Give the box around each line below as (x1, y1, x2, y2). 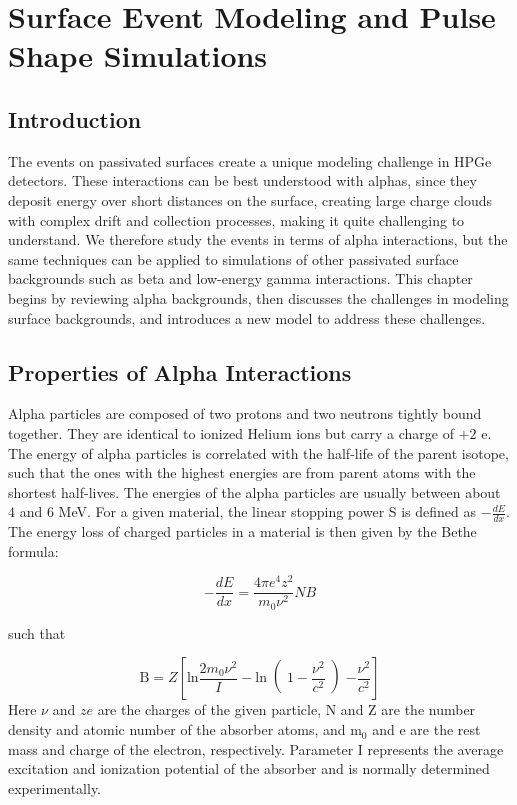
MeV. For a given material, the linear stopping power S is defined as (58, 501, 477, 522)
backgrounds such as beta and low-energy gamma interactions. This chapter (8, 268, 473, 289)
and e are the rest (372, 719, 481, 740)
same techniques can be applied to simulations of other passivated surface (8, 248, 459, 269)
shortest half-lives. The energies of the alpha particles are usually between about (8, 481, 501, 502)
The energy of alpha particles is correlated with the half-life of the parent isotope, (8, 442, 509, 463)
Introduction (8, 103, 142, 134)
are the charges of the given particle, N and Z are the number (97, 699, 476, 720)
